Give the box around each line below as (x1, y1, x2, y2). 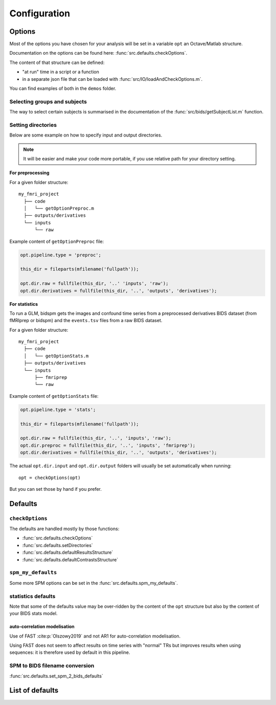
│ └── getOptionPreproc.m (24, 206, 95, 212)
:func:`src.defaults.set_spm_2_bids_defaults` (9, 673, 103, 679)
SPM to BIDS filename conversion (9, 662, 95, 669)
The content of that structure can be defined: (9, 59, 105, 65)
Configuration (9, 8, 71, 19)
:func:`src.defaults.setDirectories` (22, 542, 93, 548)
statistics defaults (9, 593, 56, 600)
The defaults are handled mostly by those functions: (9, 526, 120, 532)
